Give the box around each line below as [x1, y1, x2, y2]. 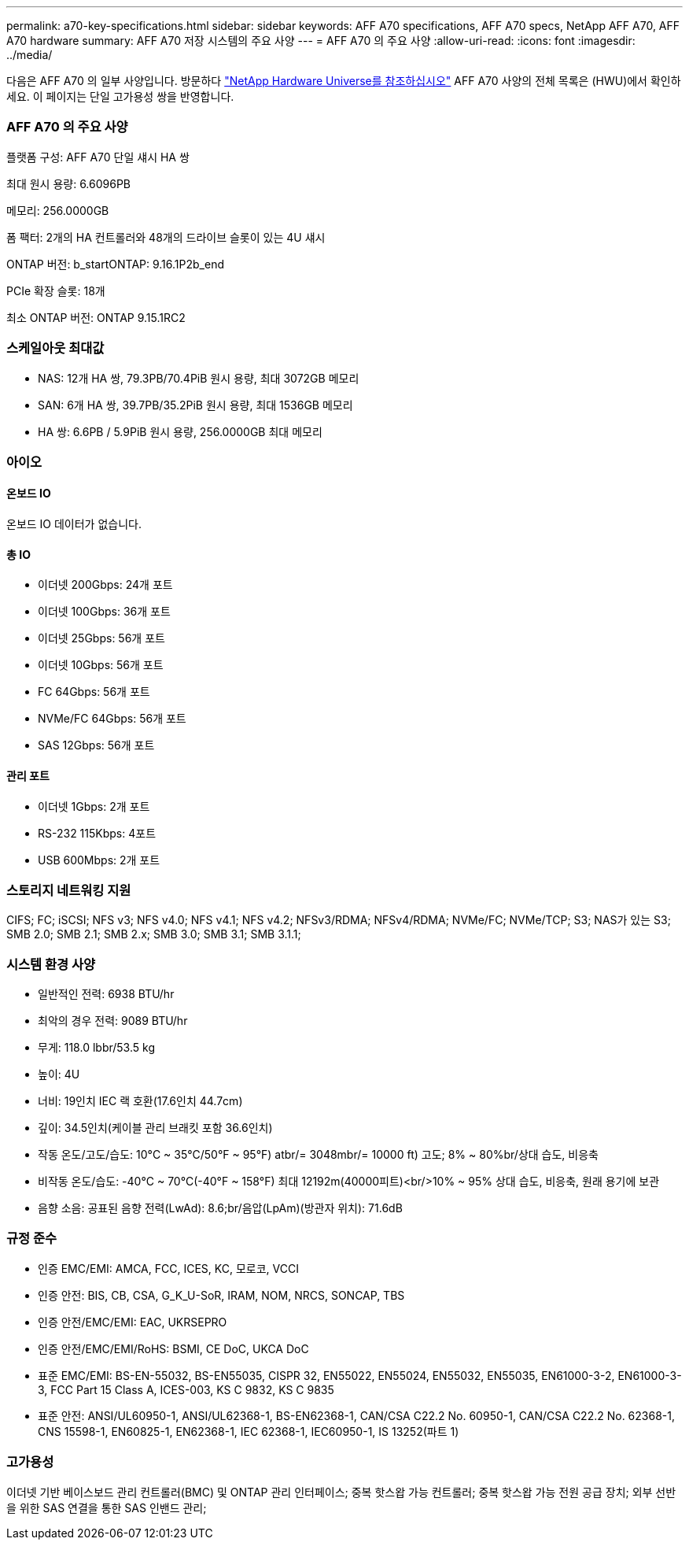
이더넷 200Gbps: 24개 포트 [38, 578, 173, 592]
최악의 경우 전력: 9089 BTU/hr [38, 1014, 188, 1028]
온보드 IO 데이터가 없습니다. [6, 517, 142, 531]
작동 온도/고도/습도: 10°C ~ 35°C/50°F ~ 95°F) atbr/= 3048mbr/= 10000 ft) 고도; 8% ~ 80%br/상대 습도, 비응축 [38, 1148, 599, 1162]
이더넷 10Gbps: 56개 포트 [38, 658, 164, 672]
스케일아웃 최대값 [6, 340, 105, 357]
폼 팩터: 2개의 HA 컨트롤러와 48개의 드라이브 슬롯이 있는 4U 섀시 [6, 230, 326, 244]
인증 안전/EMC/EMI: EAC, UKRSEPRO [38, 1315, 227, 1329]
